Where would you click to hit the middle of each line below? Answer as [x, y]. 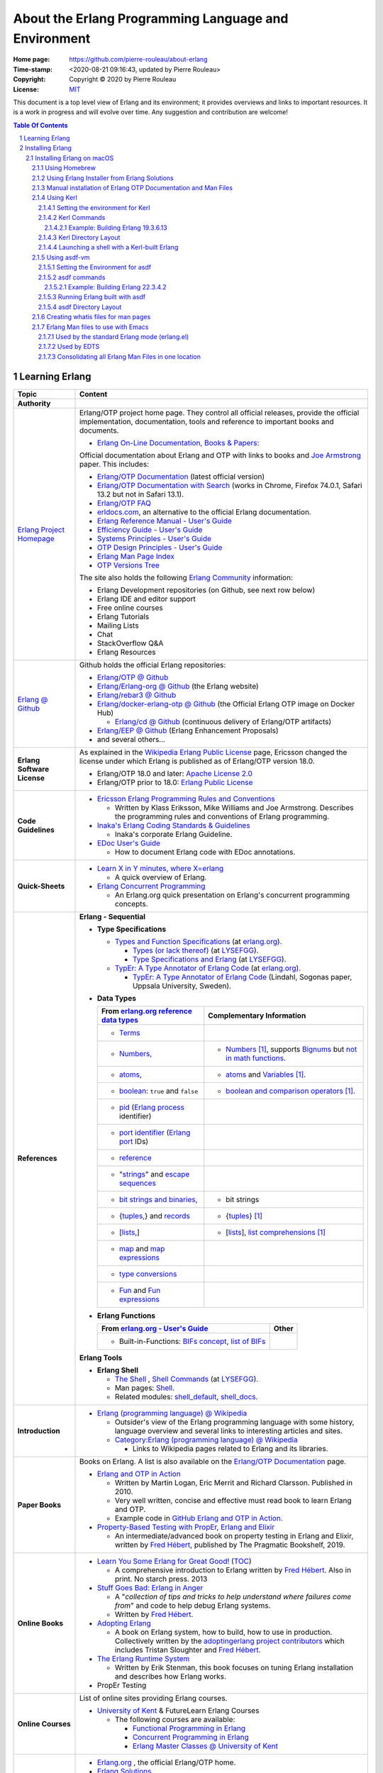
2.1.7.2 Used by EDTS [69, 347]
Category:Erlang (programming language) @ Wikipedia [206, 1440]
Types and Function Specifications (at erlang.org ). [198, 941]
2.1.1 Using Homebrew [64, 168]
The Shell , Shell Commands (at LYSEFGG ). [187, 1379]
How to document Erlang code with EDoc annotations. [205, 852]
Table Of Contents [40, 125]
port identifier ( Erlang [155, 1133]
